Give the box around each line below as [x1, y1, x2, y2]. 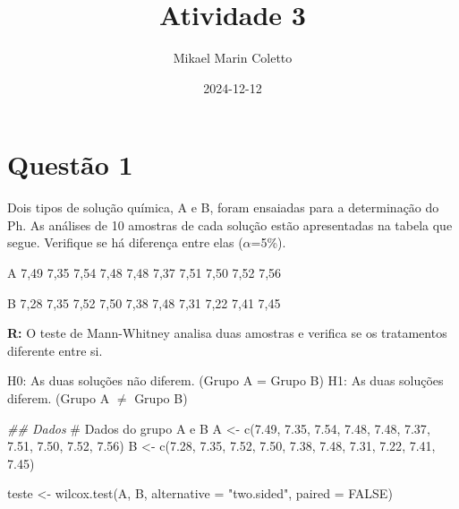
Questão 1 [7, 146, 133, 183]
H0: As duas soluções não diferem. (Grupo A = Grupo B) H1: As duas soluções [7, 371, 444, 390]
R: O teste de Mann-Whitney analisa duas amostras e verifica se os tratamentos [7, 324, 447, 342]
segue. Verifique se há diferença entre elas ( [7, 233, 243, 252]
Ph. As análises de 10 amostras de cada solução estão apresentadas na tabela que [7, 215, 453, 234]
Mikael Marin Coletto [173, 48, 293, 67]
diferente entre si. [7, 341, 103, 359]
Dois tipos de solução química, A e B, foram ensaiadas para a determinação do [7, 198, 439, 217]
